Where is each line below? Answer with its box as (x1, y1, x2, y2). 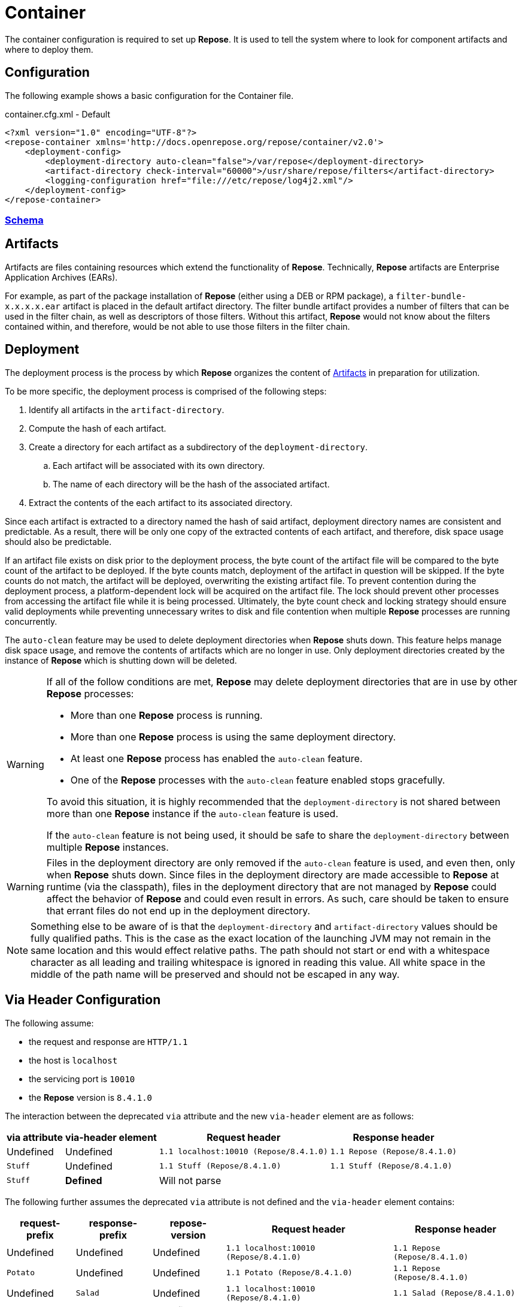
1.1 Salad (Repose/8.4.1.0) (393, 1288, 515, 1297)
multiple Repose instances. (46, 841, 169, 853)
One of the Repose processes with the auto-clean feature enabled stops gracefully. (70, 773, 445, 786)
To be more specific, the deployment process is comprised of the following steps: (5, 386, 327, 396)
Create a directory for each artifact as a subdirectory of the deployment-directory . (29, 441, 368, 452)
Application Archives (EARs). (5, 272, 118, 282)
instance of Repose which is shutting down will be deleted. (5, 655, 237, 665)
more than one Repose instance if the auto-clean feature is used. (46, 807, 339, 820)
